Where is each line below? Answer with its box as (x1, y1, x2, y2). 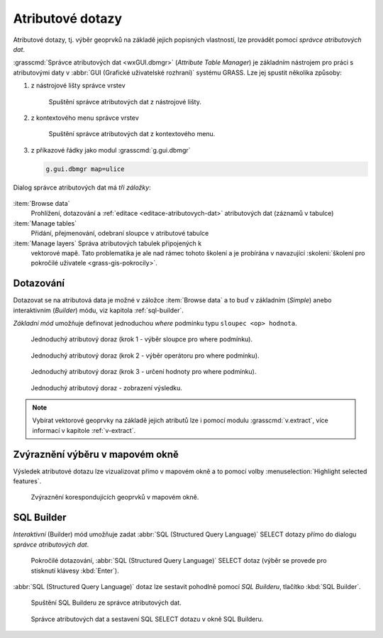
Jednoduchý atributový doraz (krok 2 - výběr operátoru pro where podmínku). (30, 351, 260, 360)
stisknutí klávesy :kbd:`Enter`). (30, 566, 120, 575)
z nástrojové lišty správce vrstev (30, 82, 126, 90)
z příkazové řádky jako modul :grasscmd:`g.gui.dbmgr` (30, 145, 191, 154)
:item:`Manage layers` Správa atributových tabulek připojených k (13, 238, 202, 248)
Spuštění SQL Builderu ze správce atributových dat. (30, 598, 182, 607)
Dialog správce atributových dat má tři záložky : (13, 183, 152, 192)
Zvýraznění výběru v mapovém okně (13, 448, 179, 461)
